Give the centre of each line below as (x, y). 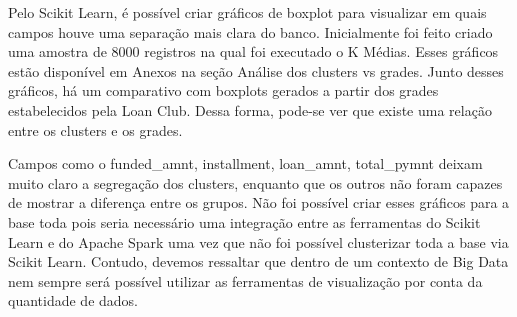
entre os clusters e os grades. (95, 129)
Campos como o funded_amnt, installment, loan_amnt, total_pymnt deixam (245, 163)
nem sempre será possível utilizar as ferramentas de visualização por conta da (245, 280)
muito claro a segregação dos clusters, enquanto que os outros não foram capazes (255, 182)
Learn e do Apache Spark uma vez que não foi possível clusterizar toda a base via (258, 241)
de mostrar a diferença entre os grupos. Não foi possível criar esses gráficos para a (259, 202)
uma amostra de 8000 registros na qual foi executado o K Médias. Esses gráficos (253, 51)
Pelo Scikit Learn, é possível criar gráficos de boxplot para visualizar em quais (247, 12)
